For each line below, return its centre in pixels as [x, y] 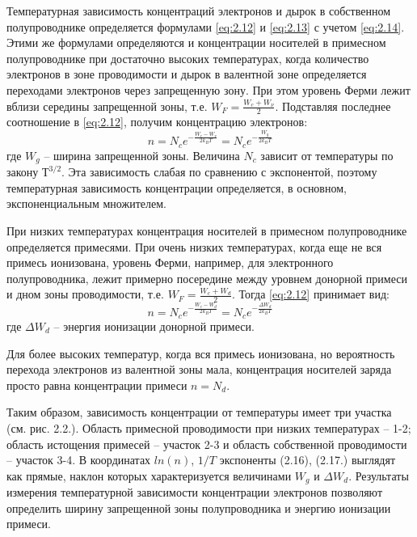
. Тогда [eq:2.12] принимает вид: [310, 294]
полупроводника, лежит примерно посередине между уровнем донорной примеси [207, 278]
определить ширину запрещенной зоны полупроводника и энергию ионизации [199, 507]
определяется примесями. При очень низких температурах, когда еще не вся [194, 246]
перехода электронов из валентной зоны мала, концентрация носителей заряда [199, 369]
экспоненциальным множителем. [86, 203]
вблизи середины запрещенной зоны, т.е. [107, 106]
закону [23, 172]
